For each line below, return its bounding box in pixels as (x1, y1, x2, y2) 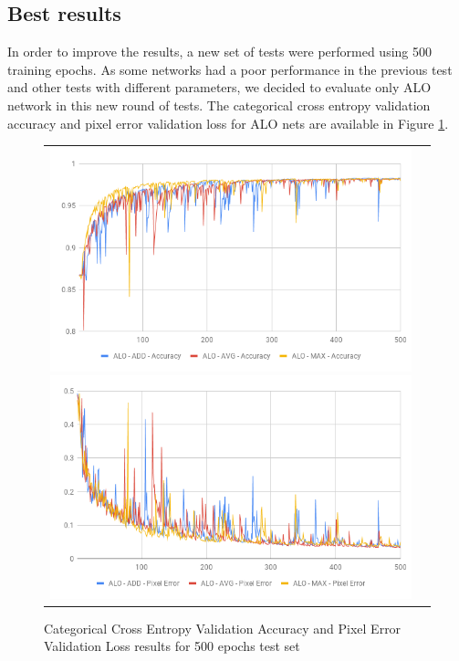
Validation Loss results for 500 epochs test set (44, 636, 300, 656)
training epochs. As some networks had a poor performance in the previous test (7, 59, 453, 79)
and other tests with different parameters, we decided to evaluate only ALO (7, 78, 432, 97)
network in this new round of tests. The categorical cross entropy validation (7, 95, 431, 114)
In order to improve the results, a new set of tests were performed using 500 (7, 42, 433, 61)
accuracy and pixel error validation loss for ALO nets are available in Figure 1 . (7, 113, 449, 132)
